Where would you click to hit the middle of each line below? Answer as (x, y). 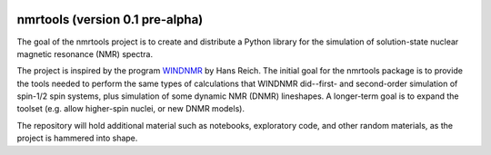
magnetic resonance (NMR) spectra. (85, 53)
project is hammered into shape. (77, 138)
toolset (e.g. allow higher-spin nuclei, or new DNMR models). (131, 109)
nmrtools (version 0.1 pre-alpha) (110, 19)
